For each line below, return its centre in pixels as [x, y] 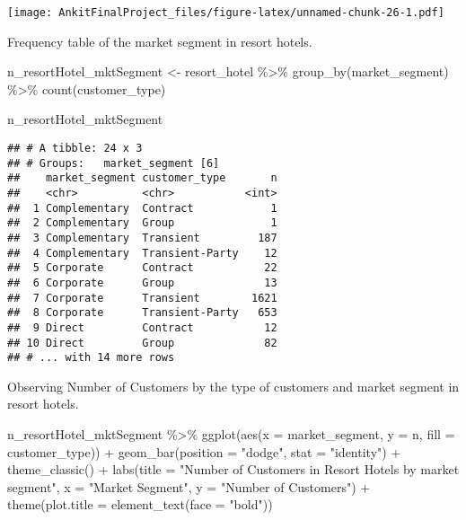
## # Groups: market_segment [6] [114, 163]
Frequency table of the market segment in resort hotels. [160, 41]
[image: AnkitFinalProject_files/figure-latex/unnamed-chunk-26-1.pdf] [226, 13]
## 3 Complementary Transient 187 [142, 238]
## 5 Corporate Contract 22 [142, 268]
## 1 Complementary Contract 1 [142, 208]
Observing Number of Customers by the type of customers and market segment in [233, 386]
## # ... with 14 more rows [91, 358]
